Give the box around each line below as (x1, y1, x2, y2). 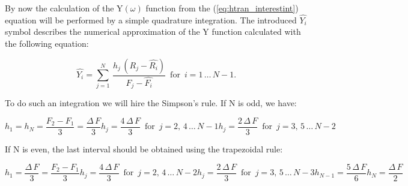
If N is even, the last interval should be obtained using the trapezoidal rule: (5, 143, 283, 155)
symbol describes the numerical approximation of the (5, 25, 200, 38)
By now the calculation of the (5, 2, 114, 14)
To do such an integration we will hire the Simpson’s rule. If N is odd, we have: (5, 97, 297, 109)
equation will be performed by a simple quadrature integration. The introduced (5, 13, 297, 26)
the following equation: (5, 37, 89, 49)
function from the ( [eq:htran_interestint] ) (145, 2, 299, 14)
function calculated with (212, 25, 301, 38)
